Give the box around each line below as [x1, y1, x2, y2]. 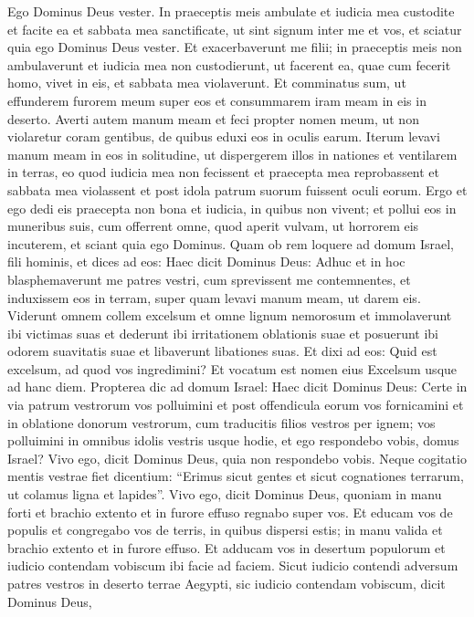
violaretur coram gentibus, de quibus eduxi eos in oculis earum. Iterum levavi [7, 127, 440, 146]
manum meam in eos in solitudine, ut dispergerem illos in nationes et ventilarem [7, 144, 458, 163]
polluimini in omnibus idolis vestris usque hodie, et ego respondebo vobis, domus [7, 431, 459, 450]
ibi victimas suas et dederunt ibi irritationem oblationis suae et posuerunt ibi [7, 323, 438, 342]
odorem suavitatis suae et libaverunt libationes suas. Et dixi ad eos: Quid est [7, 341, 437, 361]
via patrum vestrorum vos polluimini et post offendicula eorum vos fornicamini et [7, 395, 464, 414]
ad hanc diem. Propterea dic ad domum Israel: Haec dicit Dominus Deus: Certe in [7, 377, 468, 396]
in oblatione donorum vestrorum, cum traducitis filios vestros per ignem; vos [7, 413, 436, 432]
